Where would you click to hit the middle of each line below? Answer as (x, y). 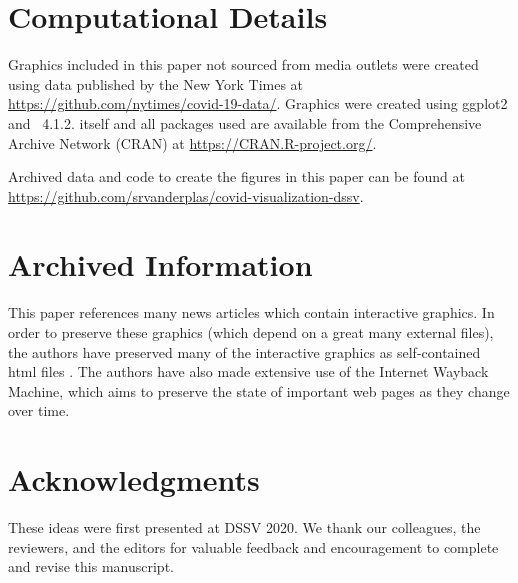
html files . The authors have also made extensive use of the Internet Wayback (248, 371)
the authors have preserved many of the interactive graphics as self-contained (244, 351)
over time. (39, 410)
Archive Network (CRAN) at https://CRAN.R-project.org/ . (192, 142)
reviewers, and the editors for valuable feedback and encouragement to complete (253, 546)
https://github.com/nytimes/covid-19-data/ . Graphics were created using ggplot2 (258, 103)
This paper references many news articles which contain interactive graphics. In (251, 312)
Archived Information (160, 264)
